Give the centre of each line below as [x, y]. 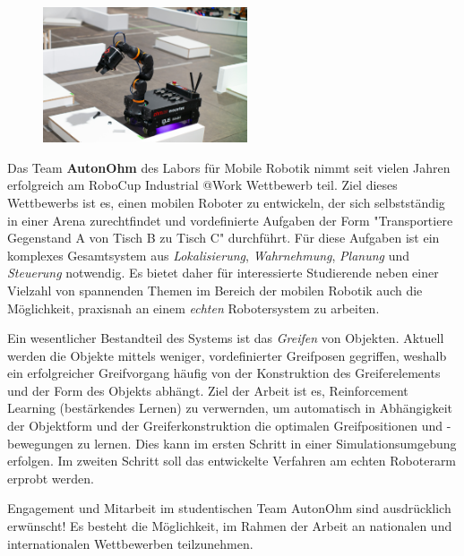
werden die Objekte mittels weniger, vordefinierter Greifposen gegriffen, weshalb [227, 355]
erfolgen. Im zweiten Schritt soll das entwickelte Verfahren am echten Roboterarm [232, 461]
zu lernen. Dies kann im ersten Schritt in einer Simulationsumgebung [267, 443]
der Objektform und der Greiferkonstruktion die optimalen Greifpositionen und [225, 426]
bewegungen [40, 443]
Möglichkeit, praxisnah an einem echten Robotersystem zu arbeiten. [193, 308]
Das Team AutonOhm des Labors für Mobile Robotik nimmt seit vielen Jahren [229, 167]
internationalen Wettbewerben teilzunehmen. [130, 543]
